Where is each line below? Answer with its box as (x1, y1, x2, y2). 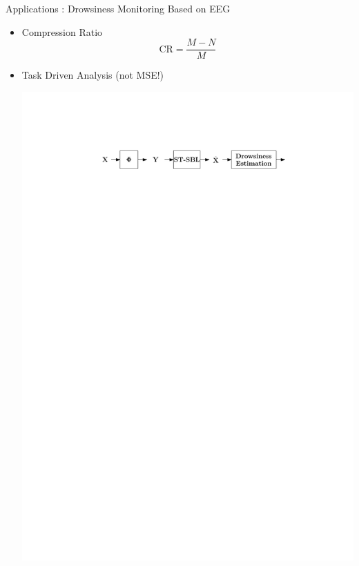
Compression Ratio (21, 24, 103, 39)
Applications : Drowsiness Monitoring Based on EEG (6, 1, 231, 15)
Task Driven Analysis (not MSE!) (21, 68, 164, 82)
